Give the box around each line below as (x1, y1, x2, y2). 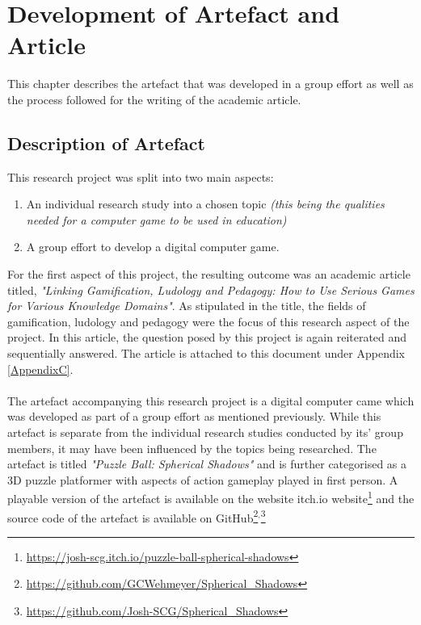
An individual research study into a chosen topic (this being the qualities (26, 195, 385, 212)
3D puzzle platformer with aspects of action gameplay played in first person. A (7, 471, 398, 488)
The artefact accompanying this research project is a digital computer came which (7, 392, 415, 409)
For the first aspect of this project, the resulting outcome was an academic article (7, 266, 410, 283)
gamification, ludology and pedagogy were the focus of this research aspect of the (7, 312, 410, 329)
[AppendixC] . (7, 360, 74, 377)
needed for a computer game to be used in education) (26, 211, 287, 228)
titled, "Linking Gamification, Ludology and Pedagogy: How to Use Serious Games (7, 281, 415, 298)
